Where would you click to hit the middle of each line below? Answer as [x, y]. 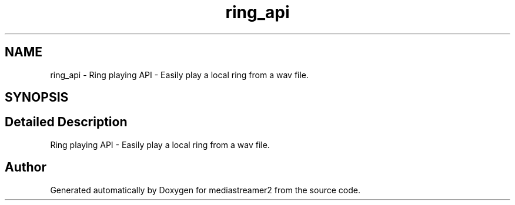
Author [26, 167]
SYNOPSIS [37, 98]
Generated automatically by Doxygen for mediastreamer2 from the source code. [205, 190]
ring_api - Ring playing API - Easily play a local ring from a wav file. [180, 75]
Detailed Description [66, 122]
